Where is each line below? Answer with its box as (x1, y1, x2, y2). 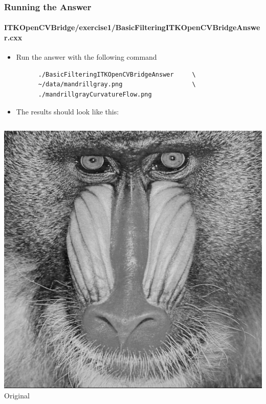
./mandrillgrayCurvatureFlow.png (38, 91, 152, 99)
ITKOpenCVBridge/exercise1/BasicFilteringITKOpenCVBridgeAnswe (4, 22, 260, 33)
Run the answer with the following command (16, 52, 157, 62)
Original (4, 390, 30, 400)
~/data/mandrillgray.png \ (38, 81, 196, 88)
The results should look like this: (16, 106, 119, 116)
